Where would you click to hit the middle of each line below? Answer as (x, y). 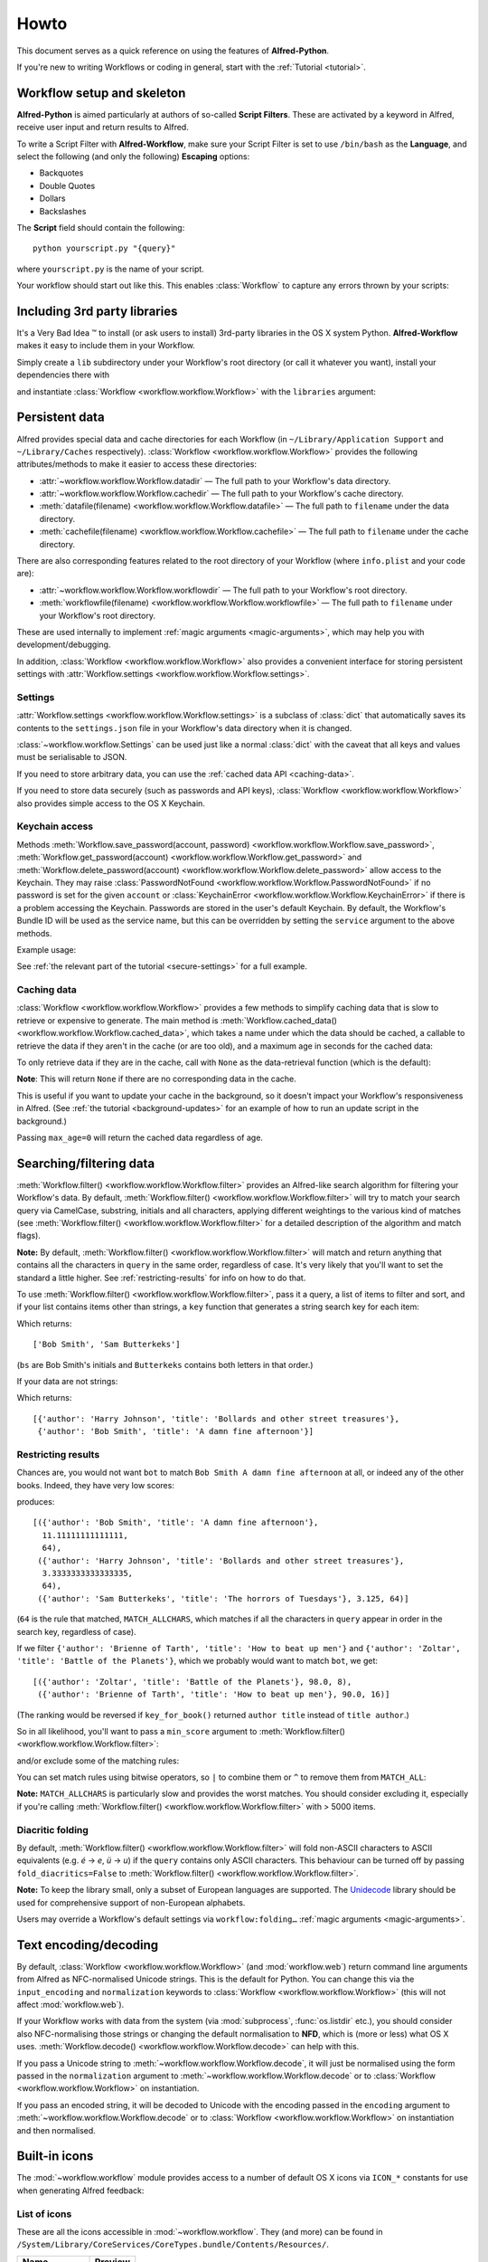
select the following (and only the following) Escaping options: (133, 157)
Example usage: (47, 949)
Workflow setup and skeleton (101, 93)
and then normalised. (56, 2130)
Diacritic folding (53, 1830)
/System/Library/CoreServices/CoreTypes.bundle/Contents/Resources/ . (173, 2245)
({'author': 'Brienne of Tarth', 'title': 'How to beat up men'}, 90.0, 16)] (214, 1695)
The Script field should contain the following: (101, 227)
